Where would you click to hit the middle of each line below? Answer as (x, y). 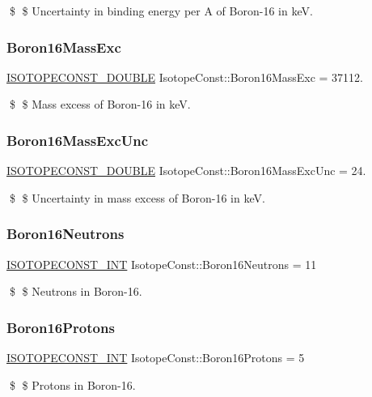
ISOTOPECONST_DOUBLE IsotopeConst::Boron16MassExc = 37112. (185, 77)
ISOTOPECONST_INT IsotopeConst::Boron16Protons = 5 (156, 358)
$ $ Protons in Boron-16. (72, 384)
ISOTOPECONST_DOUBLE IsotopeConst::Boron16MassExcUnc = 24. (186, 171)
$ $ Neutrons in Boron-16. (76, 291)
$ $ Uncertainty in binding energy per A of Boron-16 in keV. (161, 11)
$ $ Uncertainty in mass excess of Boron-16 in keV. (137, 197)
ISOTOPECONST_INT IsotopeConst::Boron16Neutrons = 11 (162, 264)
